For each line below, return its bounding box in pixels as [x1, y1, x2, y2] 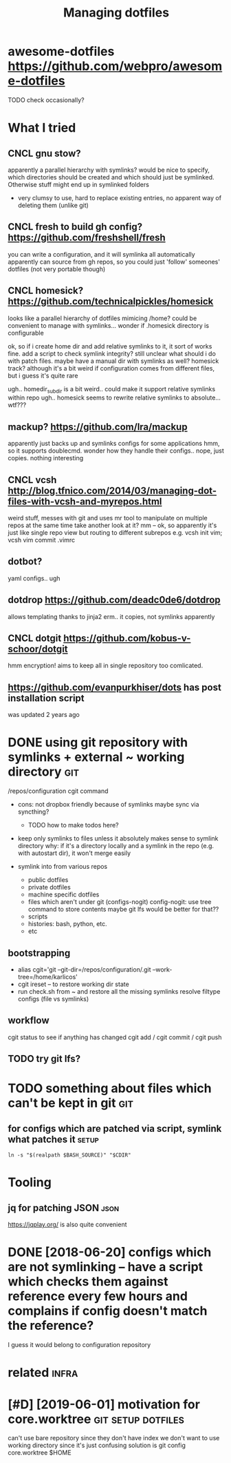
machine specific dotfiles [27, 890, 100, 899]
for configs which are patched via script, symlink [8, 1123, 222, 1135]
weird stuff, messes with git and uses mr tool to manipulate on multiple [8, 513, 208, 522]
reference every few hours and [8, 1288, 188, 1304]
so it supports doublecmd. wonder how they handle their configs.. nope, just [8, 446, 224, 455]
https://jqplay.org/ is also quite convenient [8, 1220, 127, 1229]
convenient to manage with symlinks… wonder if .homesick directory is [8, 321, 209, 329]
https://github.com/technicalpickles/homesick [8, 295, 214, 308]
